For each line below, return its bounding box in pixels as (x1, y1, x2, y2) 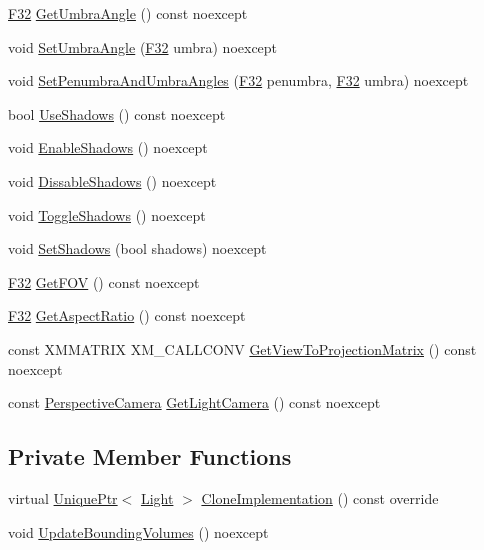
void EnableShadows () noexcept (8, 137, 208, 158)
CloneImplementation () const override (201, 487, 439, 508)
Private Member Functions (8, 441, 292, 472)
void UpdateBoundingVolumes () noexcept (8, 521, 269, 542)
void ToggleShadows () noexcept (8, 204, 206, 225)
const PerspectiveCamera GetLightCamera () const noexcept (8, 392, 381, 413)
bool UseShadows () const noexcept (8, 103, 226, 124)
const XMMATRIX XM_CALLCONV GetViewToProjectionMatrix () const (8, 338, 477, 359)
